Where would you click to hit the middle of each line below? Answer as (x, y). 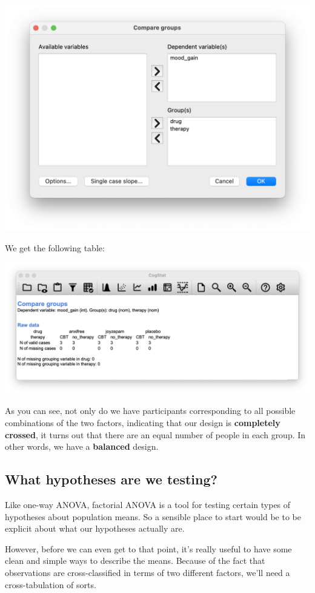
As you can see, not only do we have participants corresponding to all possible (150, 411)
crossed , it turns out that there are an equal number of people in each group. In (155, 434)
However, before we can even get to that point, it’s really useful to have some (148, 548)
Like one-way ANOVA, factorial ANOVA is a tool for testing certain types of (148, 505)
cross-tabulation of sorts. (51, 584)
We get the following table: (55, 247)
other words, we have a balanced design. (82, 446)
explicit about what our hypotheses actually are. (95, 528)
